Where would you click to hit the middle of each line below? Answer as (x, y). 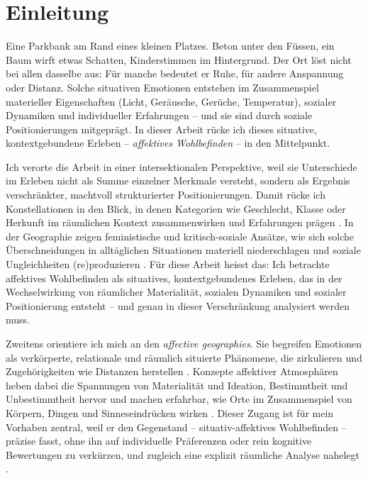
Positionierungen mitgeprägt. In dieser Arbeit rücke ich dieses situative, (161, 129)
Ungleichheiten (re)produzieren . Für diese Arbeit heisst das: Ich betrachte (168, 264)
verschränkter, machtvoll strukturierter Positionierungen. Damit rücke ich (166, 195)
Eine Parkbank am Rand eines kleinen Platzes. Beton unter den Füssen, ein (170, 46)
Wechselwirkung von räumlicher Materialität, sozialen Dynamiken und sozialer (176, 292)
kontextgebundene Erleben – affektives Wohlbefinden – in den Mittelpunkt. (168, 143)
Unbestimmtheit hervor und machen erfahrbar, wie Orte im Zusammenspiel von (179, 399)
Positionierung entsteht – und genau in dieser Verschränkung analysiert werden (178, 305)
